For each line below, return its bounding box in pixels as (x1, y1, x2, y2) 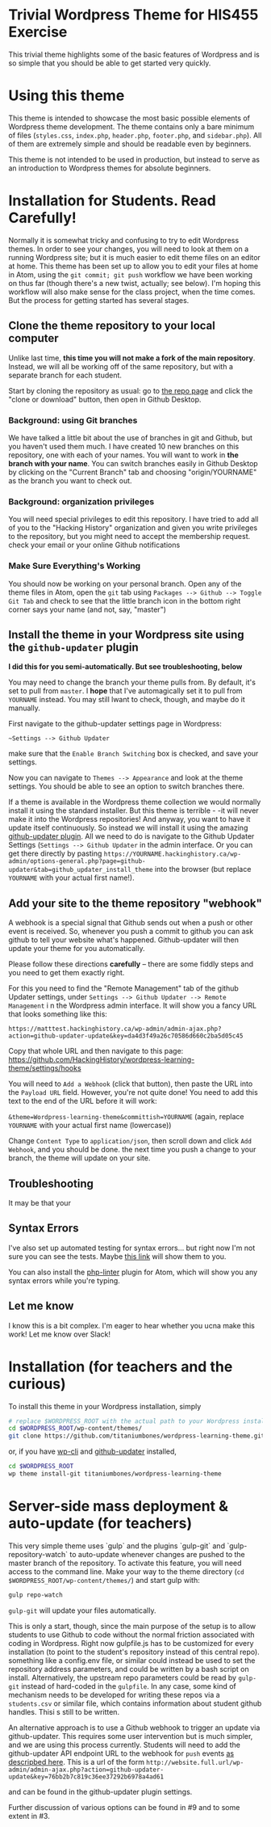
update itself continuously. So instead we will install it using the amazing (8, 823, 248, 833)
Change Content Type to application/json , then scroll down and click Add (8, 1136, 252, 1146)
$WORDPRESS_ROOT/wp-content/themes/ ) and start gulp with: (8, 1575, 200, 1585)
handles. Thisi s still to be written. (8, 1707, 119, 1716)
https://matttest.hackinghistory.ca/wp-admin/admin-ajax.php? (8, 1025, 222, 1033)
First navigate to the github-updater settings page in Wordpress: (8, 719, 222, 729)
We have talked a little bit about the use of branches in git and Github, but (8, 432, 252, 442)
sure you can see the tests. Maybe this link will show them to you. (8, 1251, 227, 1261)
